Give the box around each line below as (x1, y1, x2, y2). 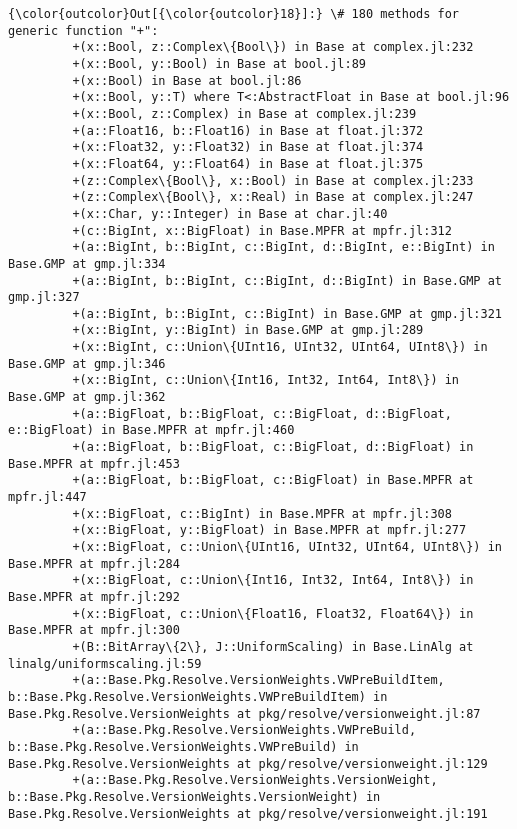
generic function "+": (8, 23, 159, 38)
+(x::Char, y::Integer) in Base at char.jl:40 (72, 206, 388, 221)
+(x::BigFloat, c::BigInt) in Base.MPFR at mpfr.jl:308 (72, 506, 452, 521)
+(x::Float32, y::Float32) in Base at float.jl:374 (72, 140, 424, 155)
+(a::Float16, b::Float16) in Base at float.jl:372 (72, 123, 424, 138)
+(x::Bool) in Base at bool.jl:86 (72, 73, 302, 88)
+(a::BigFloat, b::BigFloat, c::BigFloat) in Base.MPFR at (72, 473, 474, 488)
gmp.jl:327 (8, 290, 80, 305)
